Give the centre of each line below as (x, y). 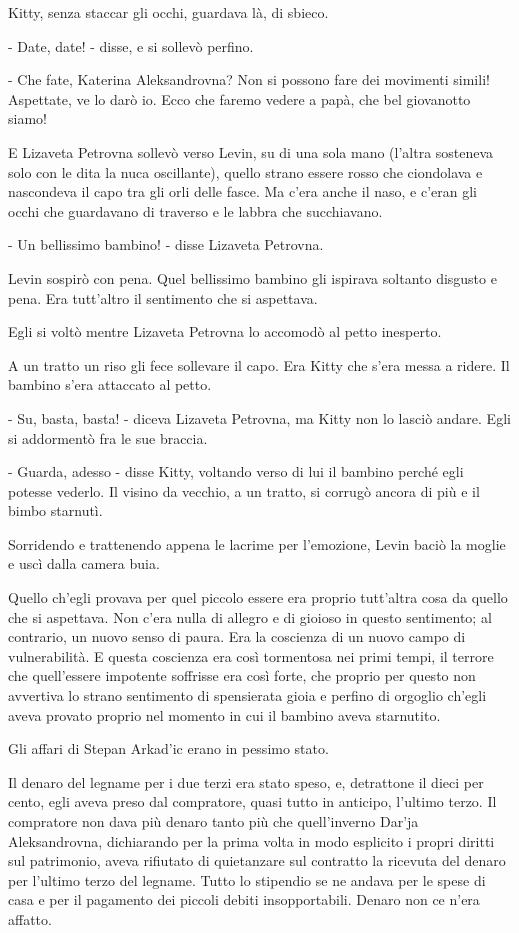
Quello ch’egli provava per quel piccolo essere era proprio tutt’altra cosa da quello (258, 597)
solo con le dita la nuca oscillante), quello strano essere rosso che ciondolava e (245, 171)
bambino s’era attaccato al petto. (110, 384)
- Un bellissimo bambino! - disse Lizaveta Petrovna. (166, 244)
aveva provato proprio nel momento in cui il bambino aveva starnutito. (224, 714)
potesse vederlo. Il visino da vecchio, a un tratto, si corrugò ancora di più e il (244, 490)
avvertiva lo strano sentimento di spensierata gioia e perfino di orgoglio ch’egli (247, 695)
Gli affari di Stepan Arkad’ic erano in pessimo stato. (168, 748)
